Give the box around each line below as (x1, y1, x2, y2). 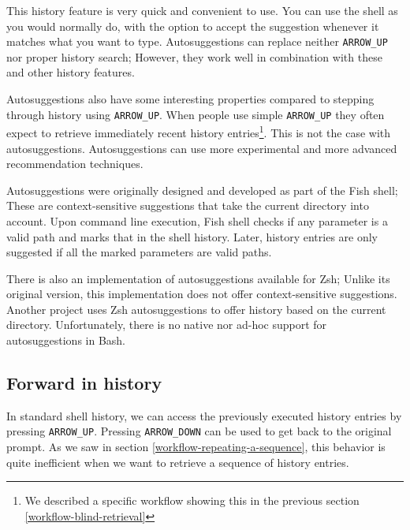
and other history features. (6, 64, 135, 80)
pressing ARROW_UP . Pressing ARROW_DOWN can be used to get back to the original (6, 423, 392, 439)
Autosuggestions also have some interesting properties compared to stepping (6, 91, 375, 107)
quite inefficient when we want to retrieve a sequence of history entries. (6, 453, 349, 470)
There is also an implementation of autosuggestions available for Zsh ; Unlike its (6, 270, 390, 286)
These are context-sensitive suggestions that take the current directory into (6, 197, 369, 214)
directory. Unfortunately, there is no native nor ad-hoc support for (6, 316, 327, 333)
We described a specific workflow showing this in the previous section (24, 492, 360, 509)
